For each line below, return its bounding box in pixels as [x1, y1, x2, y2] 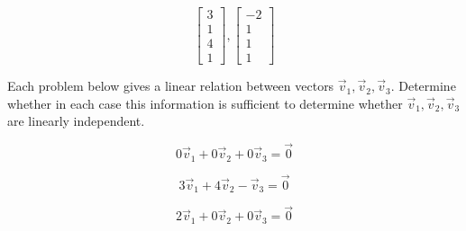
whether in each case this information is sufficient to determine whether [7, 93, 403, 112]
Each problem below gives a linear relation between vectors [7, 76, 334, 95]
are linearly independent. [7, 111, 145, 130]
